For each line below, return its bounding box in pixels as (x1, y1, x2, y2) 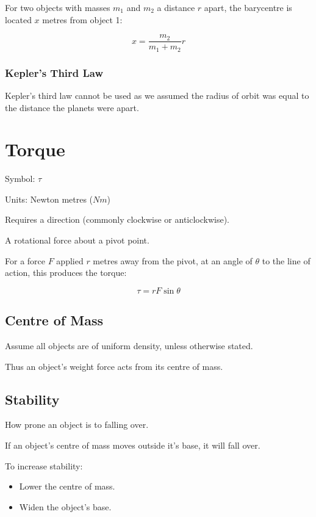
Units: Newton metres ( (5, 192, 93, 205)
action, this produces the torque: (5, 266, 127, 279)
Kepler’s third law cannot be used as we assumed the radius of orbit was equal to (5, 89, 309, 101)
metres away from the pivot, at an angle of (93, 254, 253, 267)
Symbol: (5, 172, 35, 185)
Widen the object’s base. (19, 500, 112, 513)
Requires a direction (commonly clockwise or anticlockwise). (5, 213, 230, 226)
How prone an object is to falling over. (5, 418, 149, 431)
